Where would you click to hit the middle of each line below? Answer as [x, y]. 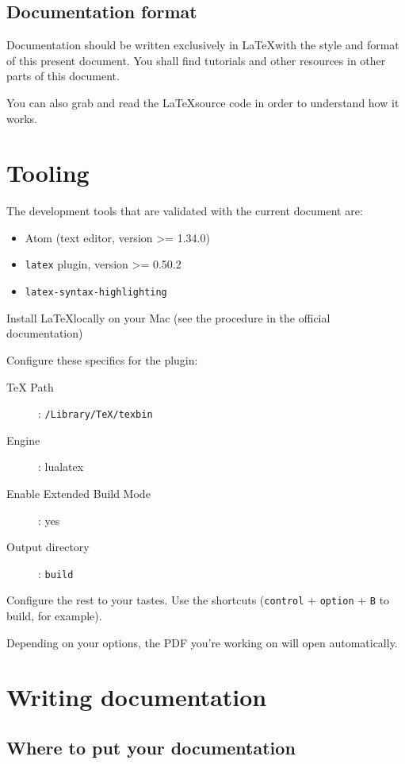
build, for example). [54, 616]
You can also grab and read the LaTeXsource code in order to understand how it [203, 102]
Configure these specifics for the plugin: [102, 359]
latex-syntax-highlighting [96, 293]
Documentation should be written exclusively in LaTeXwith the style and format [203, 45]
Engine [23, 440]
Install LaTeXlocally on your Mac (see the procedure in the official [168, 317]
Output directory [48, 547]
